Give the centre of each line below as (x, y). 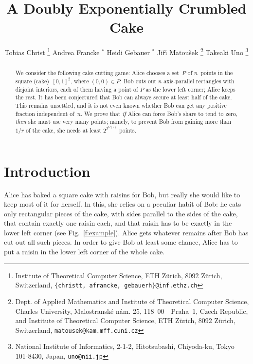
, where (80, 81)
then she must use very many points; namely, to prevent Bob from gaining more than (123, 122)
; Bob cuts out (138, 81)
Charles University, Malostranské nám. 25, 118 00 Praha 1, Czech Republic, (132, 311)
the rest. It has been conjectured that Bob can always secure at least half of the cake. (124, 97)
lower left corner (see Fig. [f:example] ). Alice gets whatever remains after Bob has (126, 232)
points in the (217, 73)
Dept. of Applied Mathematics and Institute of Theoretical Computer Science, (132, 301)
